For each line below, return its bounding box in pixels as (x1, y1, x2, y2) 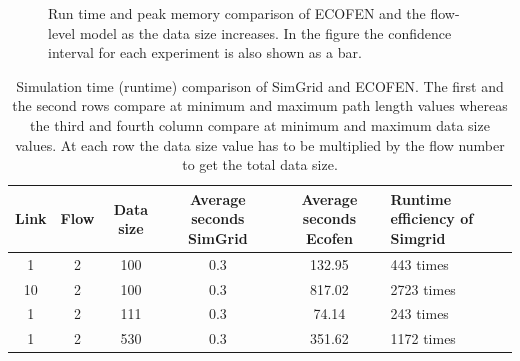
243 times (390, 303, 449, 324)
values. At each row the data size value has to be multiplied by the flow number (15, 134, 505, 155)
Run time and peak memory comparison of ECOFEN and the (48, 3, 426, 23)
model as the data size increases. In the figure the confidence (79, 22, 452, 43)
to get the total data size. (182, 154, 338, 175)
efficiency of (390, 208, 474, 229)
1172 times (390, 328, 456, 349)
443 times (390, 253, 449, 274)
